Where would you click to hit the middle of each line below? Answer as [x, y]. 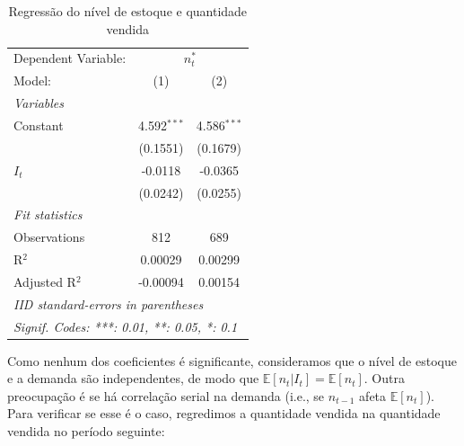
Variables [39, 103]
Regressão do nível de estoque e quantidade [128, 11]
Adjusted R [45, 281]
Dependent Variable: [70, 58]
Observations [49, 237]
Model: [33, 80]
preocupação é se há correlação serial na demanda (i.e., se [166, 395]
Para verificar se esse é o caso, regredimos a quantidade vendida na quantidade [224, 413]
